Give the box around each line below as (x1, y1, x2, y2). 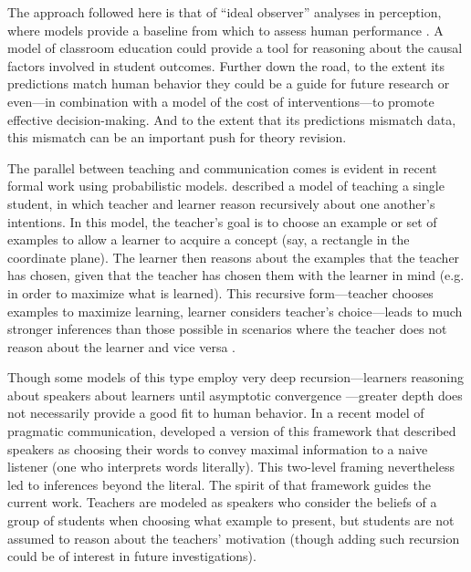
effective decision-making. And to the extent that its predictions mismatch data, (7, 109, 456, 129)
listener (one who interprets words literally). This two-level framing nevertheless (7, 457, 455, 476)
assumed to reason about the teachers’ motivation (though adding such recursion (7, 528, 460, 547)
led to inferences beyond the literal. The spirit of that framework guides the (7, 474, 431, 494)
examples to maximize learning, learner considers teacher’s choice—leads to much (7, 301, 463, 320)
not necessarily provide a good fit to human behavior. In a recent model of (7, 403, 424, 422)
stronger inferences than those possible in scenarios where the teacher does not (7, 319, 447, 338)
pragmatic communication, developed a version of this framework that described (7, 421, 456, 441)
